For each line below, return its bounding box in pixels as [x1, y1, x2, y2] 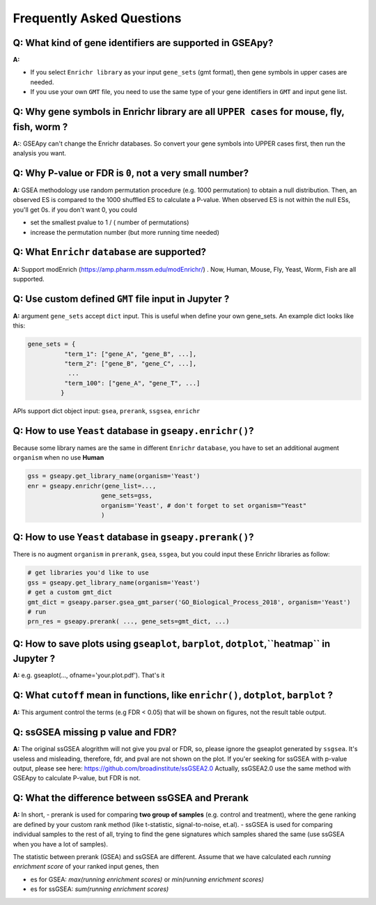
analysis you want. [13, 149, 66, 157]
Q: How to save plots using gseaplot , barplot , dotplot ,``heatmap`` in [13, 637, 331, 649]
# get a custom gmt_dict [27, 589, 113, 596]
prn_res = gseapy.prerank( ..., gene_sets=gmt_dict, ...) [27, 617, 230, 626]
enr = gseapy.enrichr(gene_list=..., [27, 481, 157, 490]
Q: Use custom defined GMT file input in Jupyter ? [13, 293, 230, 304]
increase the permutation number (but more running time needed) [30, 228, 219, 236]
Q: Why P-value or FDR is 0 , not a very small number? [13, 167, 249, 179]
